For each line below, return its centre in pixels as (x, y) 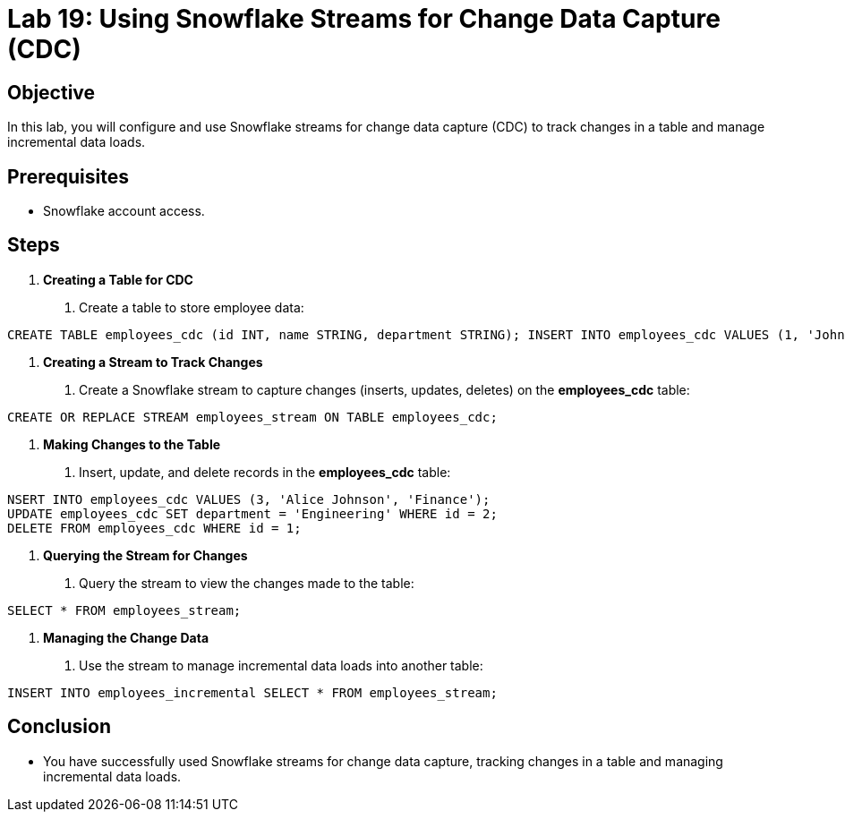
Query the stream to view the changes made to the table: (247, 583)
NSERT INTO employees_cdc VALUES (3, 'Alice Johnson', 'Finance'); (249, 499)
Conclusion (60, 727)
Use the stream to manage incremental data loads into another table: (281, 665)
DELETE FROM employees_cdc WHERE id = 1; (154, 528)
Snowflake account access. (124, 211)
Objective (51, 92)
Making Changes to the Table (132, 444)
